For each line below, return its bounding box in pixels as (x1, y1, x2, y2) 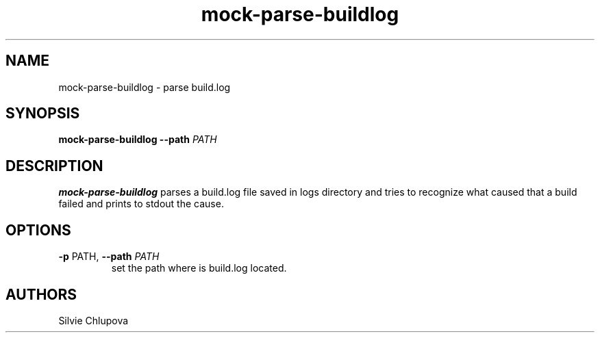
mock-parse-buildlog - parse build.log (58, 81, 231, 93)
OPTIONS (5, 221, 71, 239)
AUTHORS (5, 285, 77, 303)
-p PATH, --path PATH (58, 250, 160, 263)
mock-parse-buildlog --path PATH (58, 133, 217, 146)
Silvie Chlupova (58, 314, 129, 326)
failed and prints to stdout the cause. (58, 198, 224, 210)
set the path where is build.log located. (111, 262, 287, 274)
